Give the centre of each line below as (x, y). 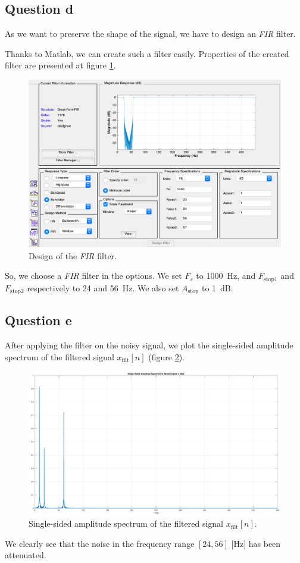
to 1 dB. (217, 287)
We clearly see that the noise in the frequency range (100, 543)
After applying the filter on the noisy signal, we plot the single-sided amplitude (149, 345)
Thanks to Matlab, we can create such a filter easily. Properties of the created (147, 53)
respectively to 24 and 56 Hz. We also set (103, 287)
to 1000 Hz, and (226, 276)
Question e (38, 320)
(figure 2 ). (166, 356)
